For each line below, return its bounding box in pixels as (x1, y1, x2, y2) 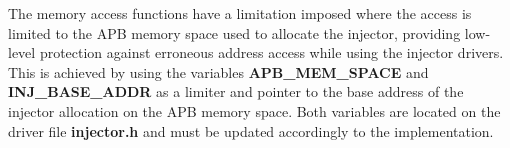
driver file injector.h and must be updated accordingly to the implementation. (8, 120, 494, 141)
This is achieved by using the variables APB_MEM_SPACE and (8, 61, 429, 82)
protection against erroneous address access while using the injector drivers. (39, 42, 504, 63)
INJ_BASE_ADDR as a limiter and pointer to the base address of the (8, 81, 464, 102)
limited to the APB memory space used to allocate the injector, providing (8, 22, 461, 43)
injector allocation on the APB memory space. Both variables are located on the (8, 100, 501, 121)
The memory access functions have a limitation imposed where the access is (8, 3, 472, 23)
